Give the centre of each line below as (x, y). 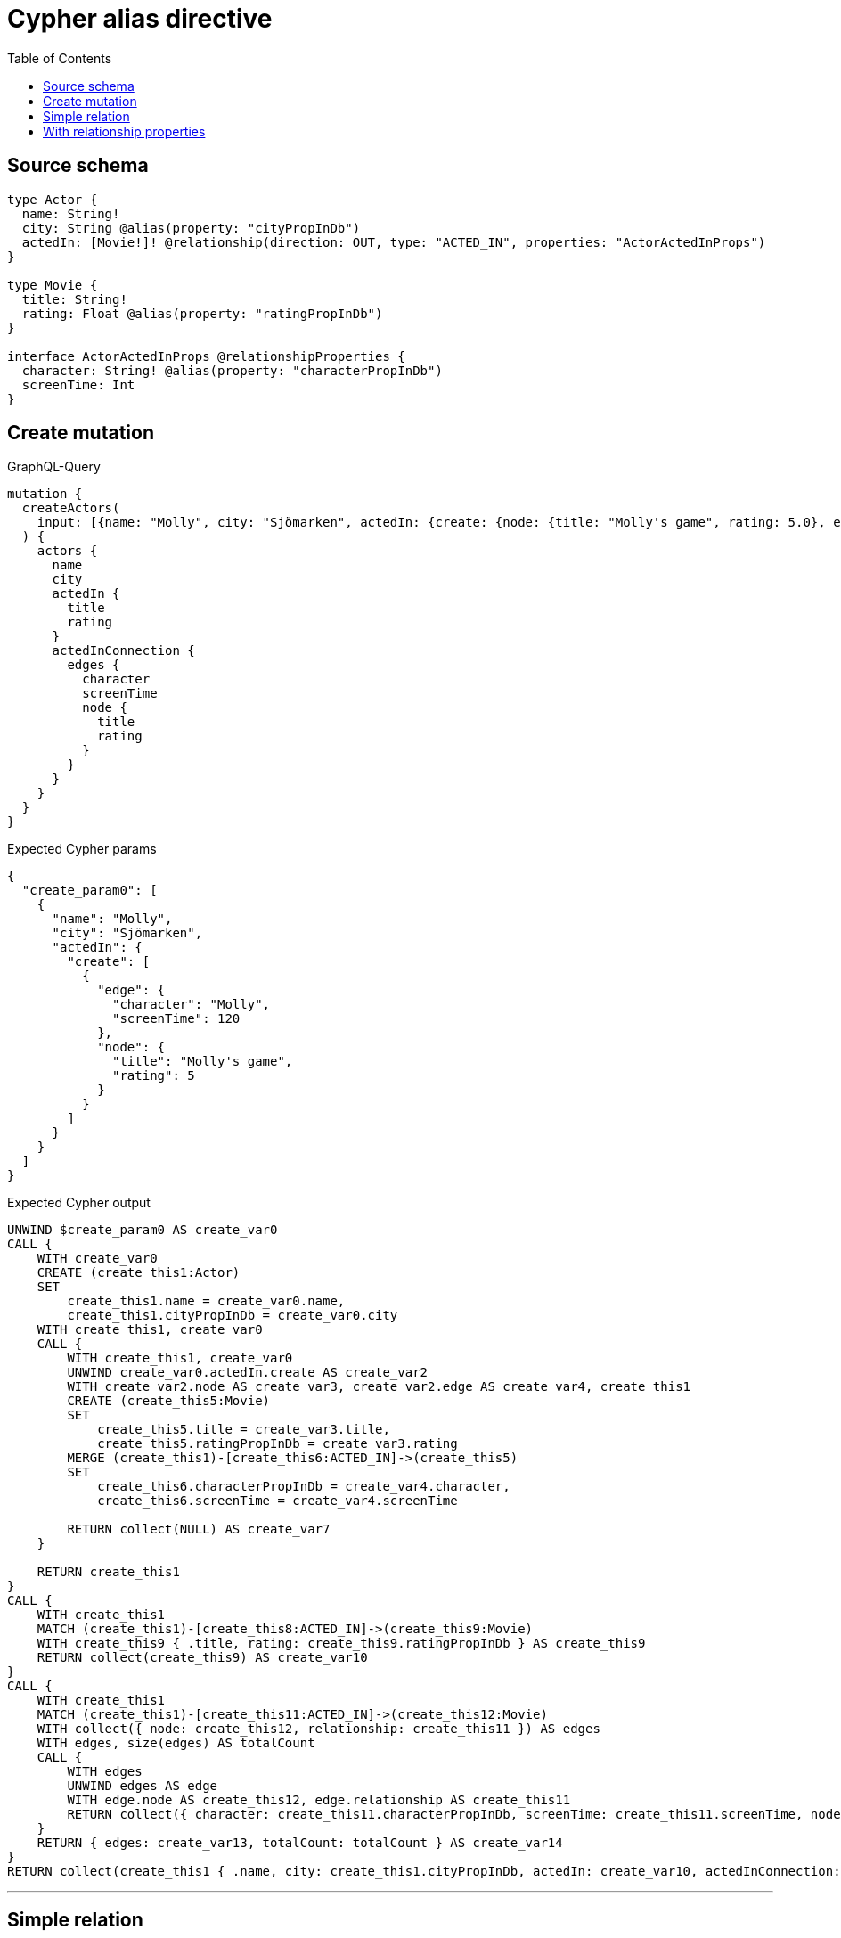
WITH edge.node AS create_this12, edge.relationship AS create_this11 (319, 1800)
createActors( (71, 508)
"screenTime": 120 (176, 1019)
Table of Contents (60, 58)
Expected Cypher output (79, 1203)
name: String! (71, 213)
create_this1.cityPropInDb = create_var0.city (233, 1316)
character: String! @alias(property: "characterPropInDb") (232, 370)
